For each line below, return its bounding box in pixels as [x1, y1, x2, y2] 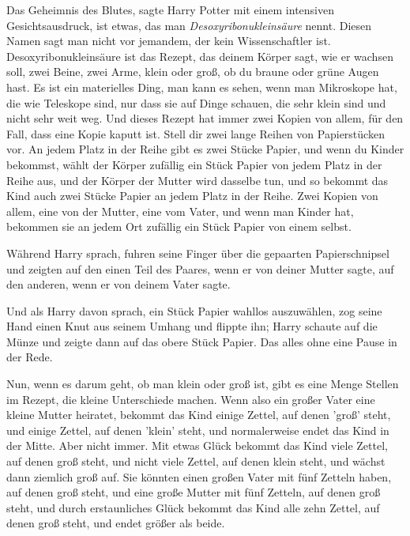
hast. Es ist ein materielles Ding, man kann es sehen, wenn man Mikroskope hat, [6, 78, 397, 95]
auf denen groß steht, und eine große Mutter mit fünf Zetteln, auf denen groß [6, 484, 381, 500]
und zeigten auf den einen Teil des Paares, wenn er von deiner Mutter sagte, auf [6, 260, 394, 277]
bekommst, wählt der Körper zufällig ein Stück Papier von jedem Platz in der [6, 156, 382, 172]
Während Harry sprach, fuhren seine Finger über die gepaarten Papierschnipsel [6, 244, 389, 261]
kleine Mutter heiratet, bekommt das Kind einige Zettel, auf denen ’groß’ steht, [6, 406, 391, 423]
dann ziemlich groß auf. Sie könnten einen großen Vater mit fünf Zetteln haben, [6, 468, 392, 485]
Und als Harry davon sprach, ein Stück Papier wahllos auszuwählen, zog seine [6, 302, 382, 319]
